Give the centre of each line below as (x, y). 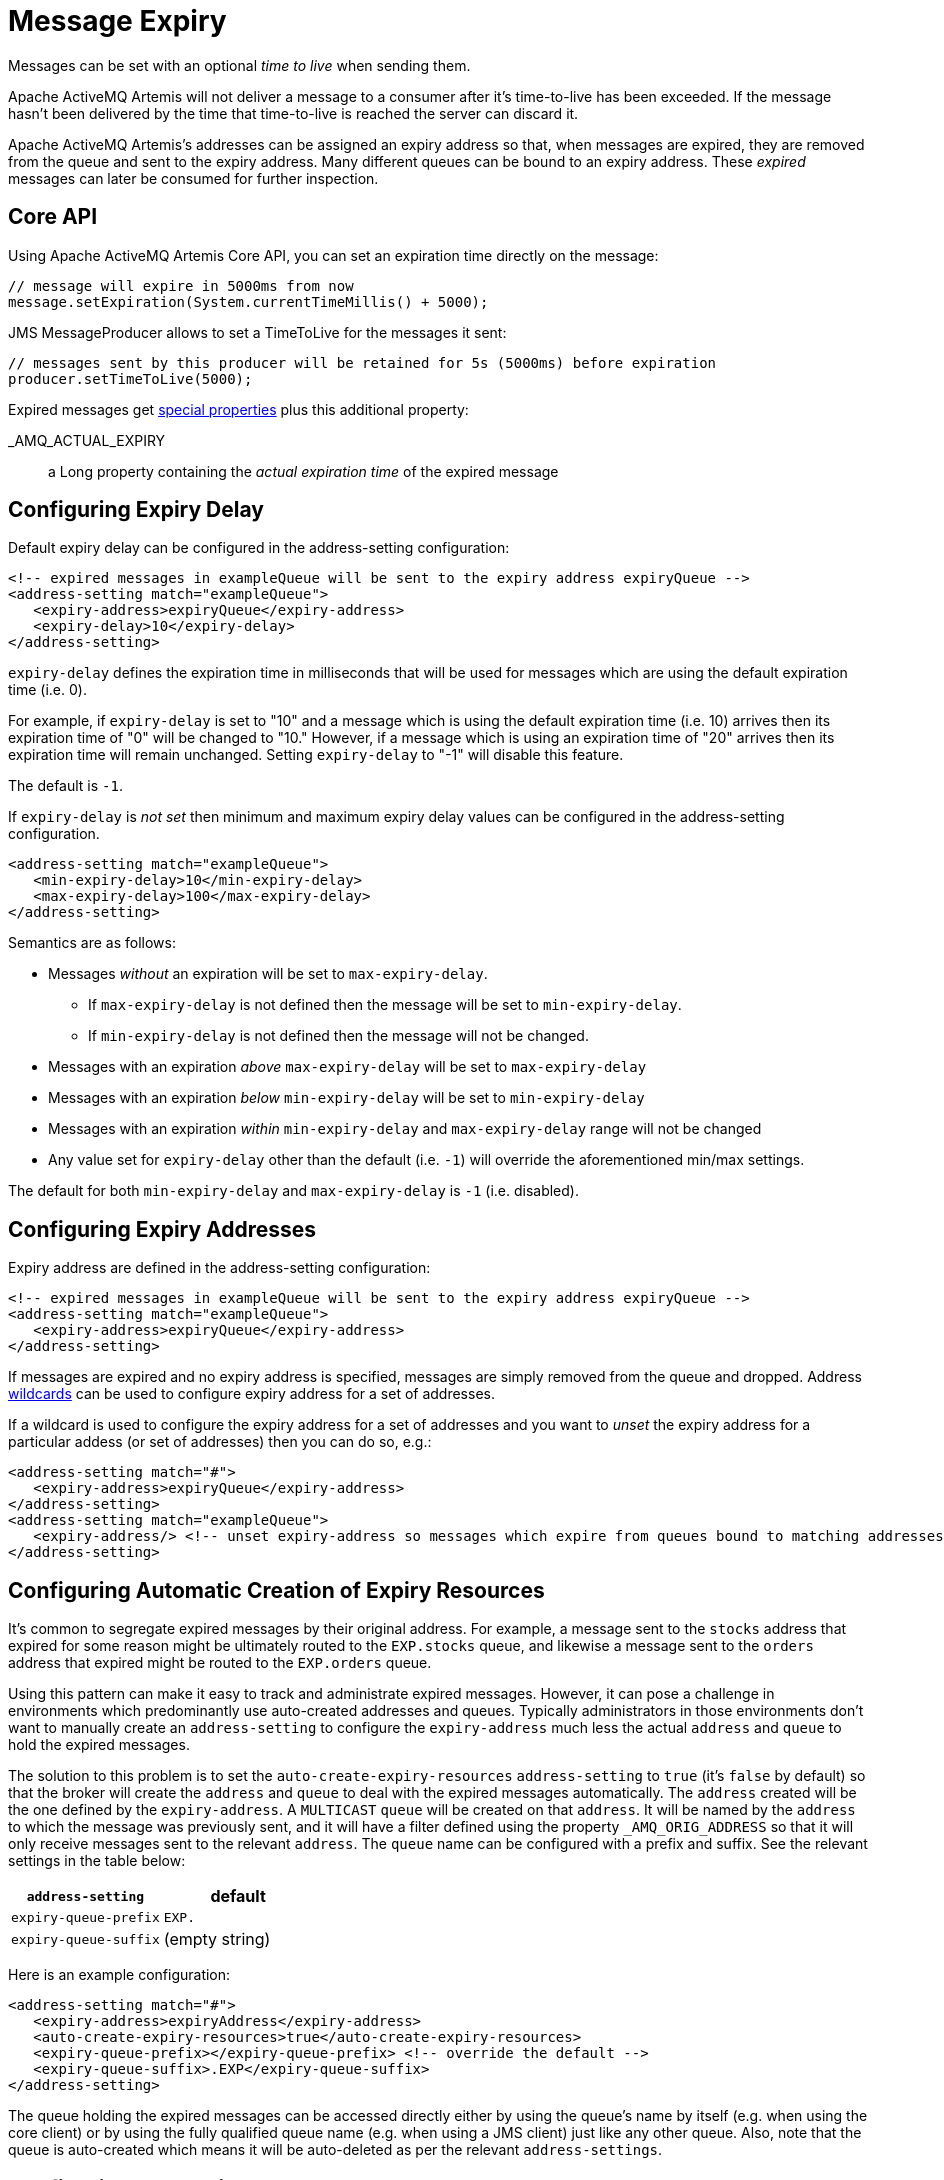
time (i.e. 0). (47, 690)
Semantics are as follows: (92, 943)
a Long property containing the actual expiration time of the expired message (303, 471)
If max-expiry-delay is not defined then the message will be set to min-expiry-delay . (385, 1005)
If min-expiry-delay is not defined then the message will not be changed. (338, 1036)
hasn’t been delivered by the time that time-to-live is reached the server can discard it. (293, 113)
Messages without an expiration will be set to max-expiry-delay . (268, 974)
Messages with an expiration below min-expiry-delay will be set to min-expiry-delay (346, 1098)
